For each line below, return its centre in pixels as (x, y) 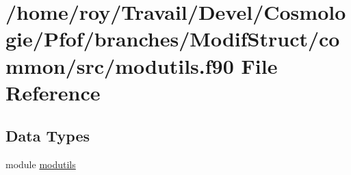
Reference (53, 92)
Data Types (48, 136)
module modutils (41, 164)
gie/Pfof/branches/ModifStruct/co (173, 39)
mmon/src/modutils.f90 (120, 65)
